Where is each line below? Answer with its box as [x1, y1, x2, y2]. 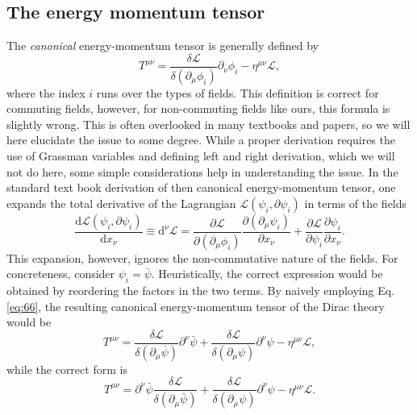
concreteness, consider [6, 265, 115, 282]
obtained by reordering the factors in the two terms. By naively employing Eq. [6, 282, 395, 299]
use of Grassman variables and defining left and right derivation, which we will [6, 147, 395, 164]
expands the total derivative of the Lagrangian [6, 194, 236, 211]
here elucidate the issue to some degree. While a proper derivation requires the [6, 131, 395, 148]
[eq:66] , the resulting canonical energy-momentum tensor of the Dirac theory [6, 297, 385, 314]
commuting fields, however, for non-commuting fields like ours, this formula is [6, 100, 390, 117]
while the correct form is [6, 360, 127, 377]
